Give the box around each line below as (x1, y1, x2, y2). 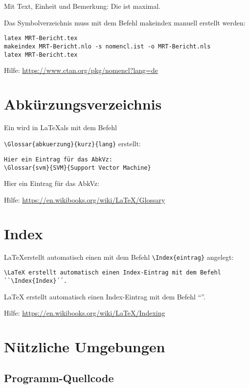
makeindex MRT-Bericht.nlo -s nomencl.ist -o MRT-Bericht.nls (4, 43, 211, 50)
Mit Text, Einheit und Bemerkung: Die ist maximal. (4, 1, 160, 11)
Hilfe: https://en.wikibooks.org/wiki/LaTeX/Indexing (4, 308, 165, 318)
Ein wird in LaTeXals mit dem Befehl (4, 122, 117, 132)
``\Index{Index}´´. (4, 277, 67, 285)
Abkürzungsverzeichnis (4, 93, 162, 114)
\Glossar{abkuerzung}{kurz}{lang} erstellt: (4, 138, 141, 149)
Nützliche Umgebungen (4, 337, 165, 357)
